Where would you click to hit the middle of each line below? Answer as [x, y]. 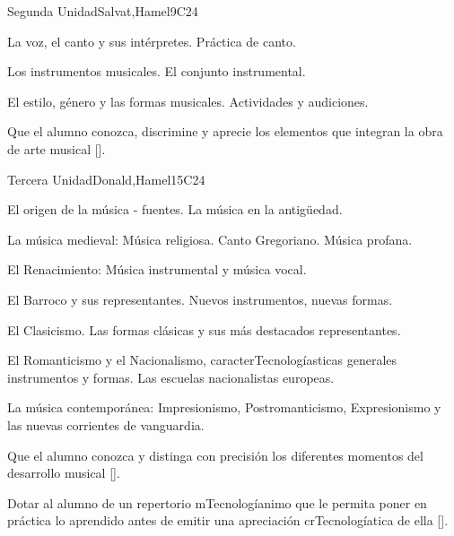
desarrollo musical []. [64, 473]
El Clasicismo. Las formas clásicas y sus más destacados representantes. [204, 329]
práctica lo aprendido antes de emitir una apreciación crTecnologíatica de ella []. [228, 520]
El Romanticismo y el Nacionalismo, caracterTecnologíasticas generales [202, 360]
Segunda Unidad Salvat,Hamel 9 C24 [103, 11]
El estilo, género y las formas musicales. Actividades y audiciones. [188, 101]
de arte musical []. [57, 148]
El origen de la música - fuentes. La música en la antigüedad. [175, 209]
